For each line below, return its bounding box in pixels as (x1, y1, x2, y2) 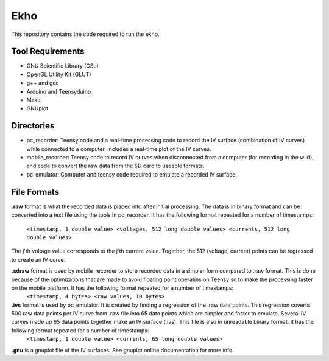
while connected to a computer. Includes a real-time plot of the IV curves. (26, 145, 211, 152)
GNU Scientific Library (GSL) (26, 62, 99, 69)
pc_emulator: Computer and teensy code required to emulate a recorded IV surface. (26, 170, 238, 178)
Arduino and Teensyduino (26, 88, 91, 95)
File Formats (11, 186, 60, 197)
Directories (11, 121, 55, 131)
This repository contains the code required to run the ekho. (11, 30, 160, 38)
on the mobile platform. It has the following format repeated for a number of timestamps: (11, 284, 234, 292)
